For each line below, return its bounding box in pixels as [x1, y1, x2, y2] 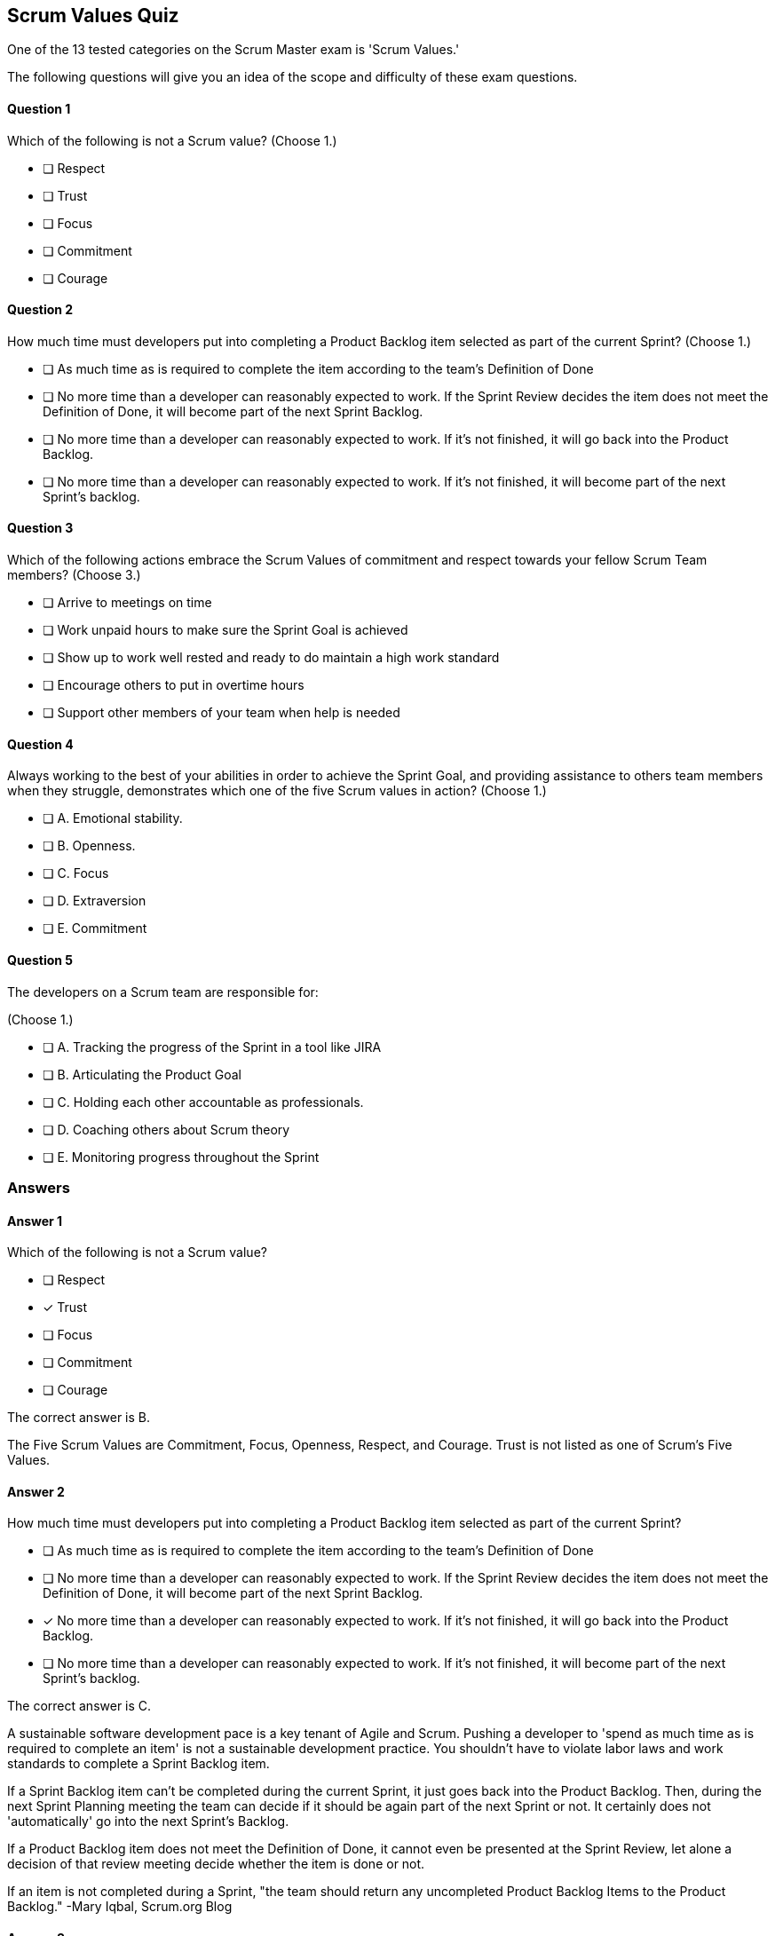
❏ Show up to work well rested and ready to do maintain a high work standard [43, 650, 500, 666]
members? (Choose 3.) [7, 567, 141, 583]
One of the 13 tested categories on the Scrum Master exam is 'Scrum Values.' [7, 42, 460, 58]
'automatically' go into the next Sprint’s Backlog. [7, 1814, 289, 1829]
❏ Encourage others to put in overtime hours [43, 677, 304, 693]
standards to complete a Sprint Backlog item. [7, 1756, 270, 1772]
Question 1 [7, 101, 71, 117]
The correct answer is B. [7, 1410, 151, 1426]
